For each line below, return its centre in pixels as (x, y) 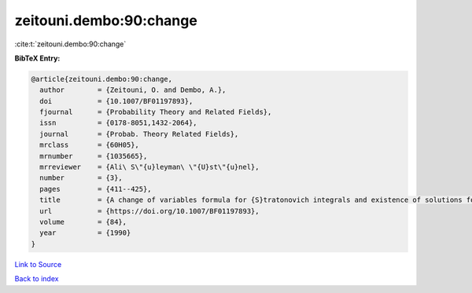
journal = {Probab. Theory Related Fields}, (139, 134)
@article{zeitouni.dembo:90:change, (102, 79)
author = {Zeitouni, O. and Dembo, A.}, (133, 90)
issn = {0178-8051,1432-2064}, (118, 123)
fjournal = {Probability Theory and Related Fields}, (156, 112)
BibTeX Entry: (37, 58)
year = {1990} (85, 233)
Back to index (37, 279)
